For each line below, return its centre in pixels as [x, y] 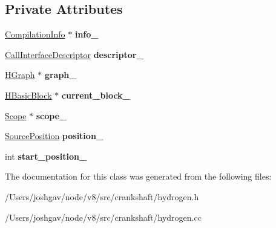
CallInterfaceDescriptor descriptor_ [74, 54]
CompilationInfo [35, 34]
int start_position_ [46, 156]
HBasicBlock [28, 95]
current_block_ [96, 95]
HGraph [20, 75]
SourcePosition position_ [54, 136]
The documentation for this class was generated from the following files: [138, 176]
